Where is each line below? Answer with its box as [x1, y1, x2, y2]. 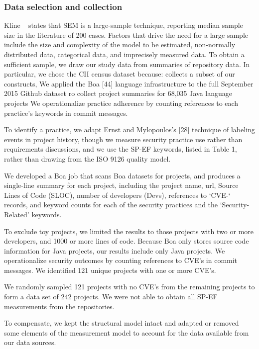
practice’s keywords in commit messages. [4, 107, 128, 118]
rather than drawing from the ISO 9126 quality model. [4, 153, 171, 164]
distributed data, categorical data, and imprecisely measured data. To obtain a [4, 49, 245, 59]
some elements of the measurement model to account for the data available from [4, 327, 249, 338]
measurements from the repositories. [4, 301, 115, 311]
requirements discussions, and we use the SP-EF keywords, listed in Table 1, [4, 144, 237, 154]
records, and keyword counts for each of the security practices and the [4, 199, 218, 210]
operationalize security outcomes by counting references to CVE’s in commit [4, 255, 238, 265]
